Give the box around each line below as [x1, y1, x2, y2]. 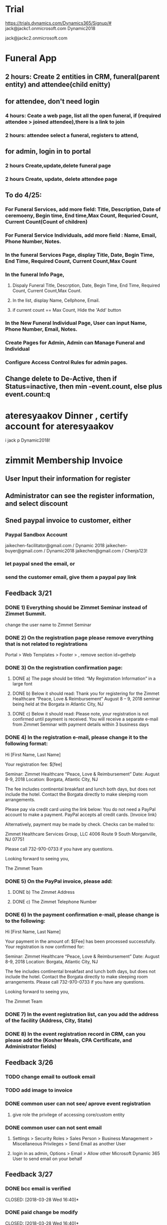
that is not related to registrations [5, 640, 88, 647]
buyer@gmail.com [5, 548, 43, 554]
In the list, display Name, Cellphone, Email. [12, 297, 100, 303]
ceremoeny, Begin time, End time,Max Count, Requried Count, [5, 212, 159, 219]
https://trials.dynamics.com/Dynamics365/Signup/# [5, 20, 112, 26]
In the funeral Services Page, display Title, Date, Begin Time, [5, 251, 155, 258]
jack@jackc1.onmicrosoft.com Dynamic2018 [5, 25, 96, 31]
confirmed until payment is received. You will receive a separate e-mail [12, 716, 159, 722]
